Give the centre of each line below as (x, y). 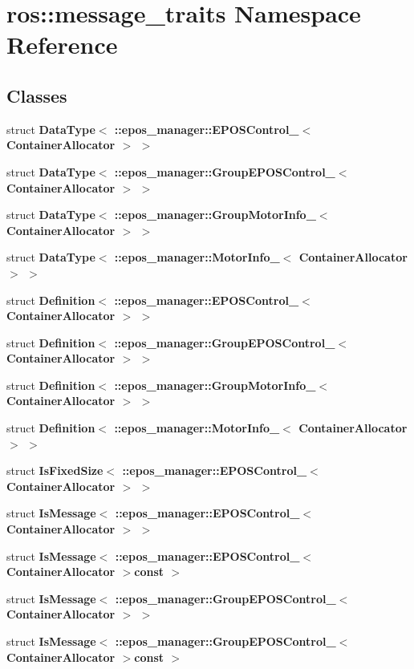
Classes (37, 95)
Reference (62, 45)
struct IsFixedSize (55, 470)
